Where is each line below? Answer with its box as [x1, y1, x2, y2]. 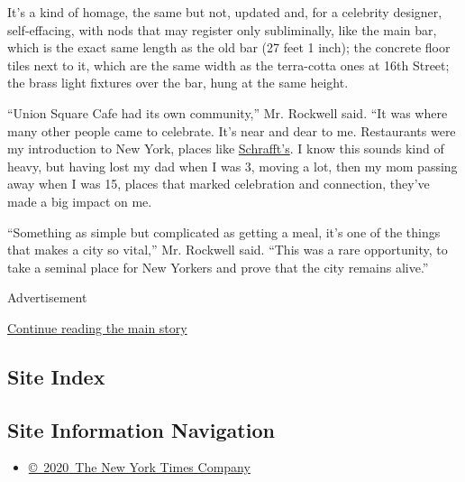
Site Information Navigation [7, 415, 275, 443]
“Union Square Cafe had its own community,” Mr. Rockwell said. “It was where [7, 103, 448, 122]
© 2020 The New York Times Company [28, 458, 251, 477]
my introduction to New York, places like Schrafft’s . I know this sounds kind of [7, 139, 444, 158]
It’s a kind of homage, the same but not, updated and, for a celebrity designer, [7, 3, 442, 21]
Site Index [7, 362, 105, 390]
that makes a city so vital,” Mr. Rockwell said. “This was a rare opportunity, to [7, 240, 448, 259]
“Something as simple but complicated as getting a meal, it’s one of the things [7, 222, 441, 241]
